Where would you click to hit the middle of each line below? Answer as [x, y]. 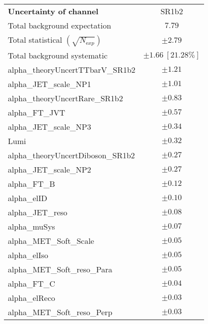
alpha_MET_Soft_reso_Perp [60, 312]
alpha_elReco [32, 298]
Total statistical [35, 40]
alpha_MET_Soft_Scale [51, 241]
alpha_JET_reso [38, 212]
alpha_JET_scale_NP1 [50, 84]
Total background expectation [60, 25]
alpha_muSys [32, 226]
